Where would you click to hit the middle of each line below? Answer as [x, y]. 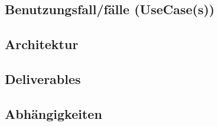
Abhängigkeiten [53, 113]
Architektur [42, 44]
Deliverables [43, 78]
